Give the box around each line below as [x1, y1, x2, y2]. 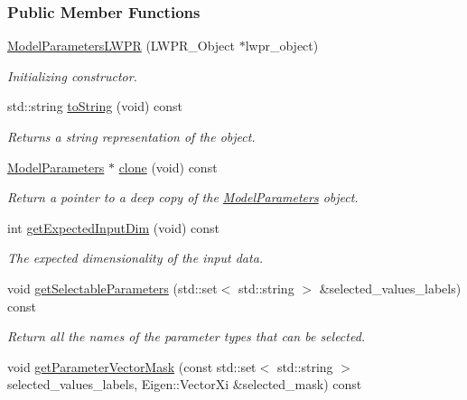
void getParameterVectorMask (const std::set [7, 357, 257, 376]
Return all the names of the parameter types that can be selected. [7, 327, 366, 346]
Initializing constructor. [7, 66, 137, 85]
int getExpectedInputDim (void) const [7, 218, 220, 237]
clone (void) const [118, 157, 218, 176]
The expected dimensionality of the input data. [7, 248, 264, 267]
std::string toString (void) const [7, 97, 183, 116]
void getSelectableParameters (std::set [7, 278, 218, 297]
